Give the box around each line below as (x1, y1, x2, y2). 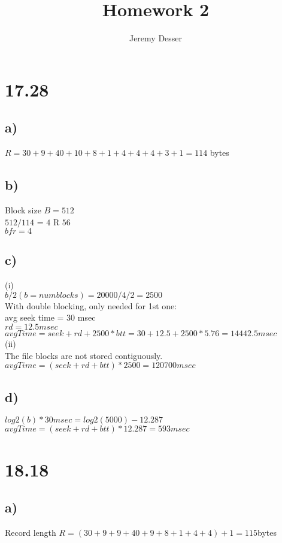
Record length (5, 526, 56, 539)
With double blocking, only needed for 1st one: (5, 299, 177, 312)
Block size (5, 203, 41, 216)
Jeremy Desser (129, 32, 183, 44)
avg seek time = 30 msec (5, 311, 96, 324)
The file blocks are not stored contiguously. (5, 349, 163, 361)
